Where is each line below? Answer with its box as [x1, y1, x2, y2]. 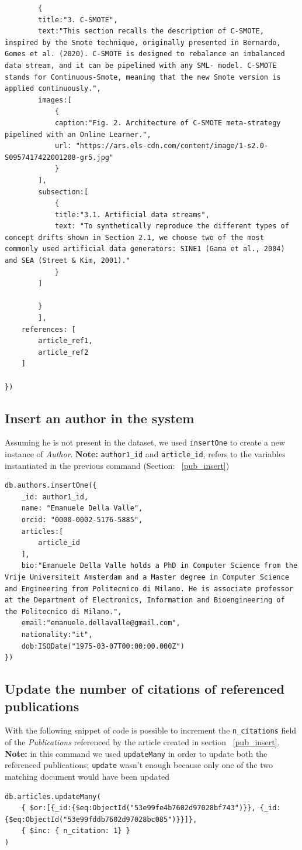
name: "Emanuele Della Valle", [21, 504, 143, 513]
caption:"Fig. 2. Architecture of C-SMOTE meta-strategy [54, 118, 281, 127]
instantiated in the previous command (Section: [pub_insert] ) [5, 459, 230, 471]
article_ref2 [38, 348, 89, 357]
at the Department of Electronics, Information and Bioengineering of [5, 596, 285, 605]
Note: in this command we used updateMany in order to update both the [5, 747, 268, 759]
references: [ [21, 325, 76, 334]
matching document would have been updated [5, 770, 169, 782]
